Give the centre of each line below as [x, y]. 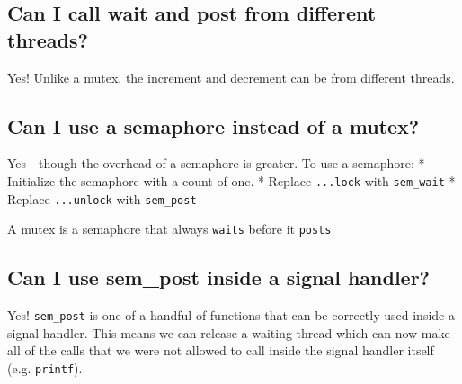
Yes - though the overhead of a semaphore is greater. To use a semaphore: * [216, 163]
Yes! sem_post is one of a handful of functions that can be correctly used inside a [231, 315]
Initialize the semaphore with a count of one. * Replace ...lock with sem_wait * [231, 180]
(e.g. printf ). [45, 368]
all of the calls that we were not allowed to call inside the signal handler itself [221, 350]
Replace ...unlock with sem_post [102, 198]
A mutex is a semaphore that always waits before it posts [169, 229]
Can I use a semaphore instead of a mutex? [213, 125]
